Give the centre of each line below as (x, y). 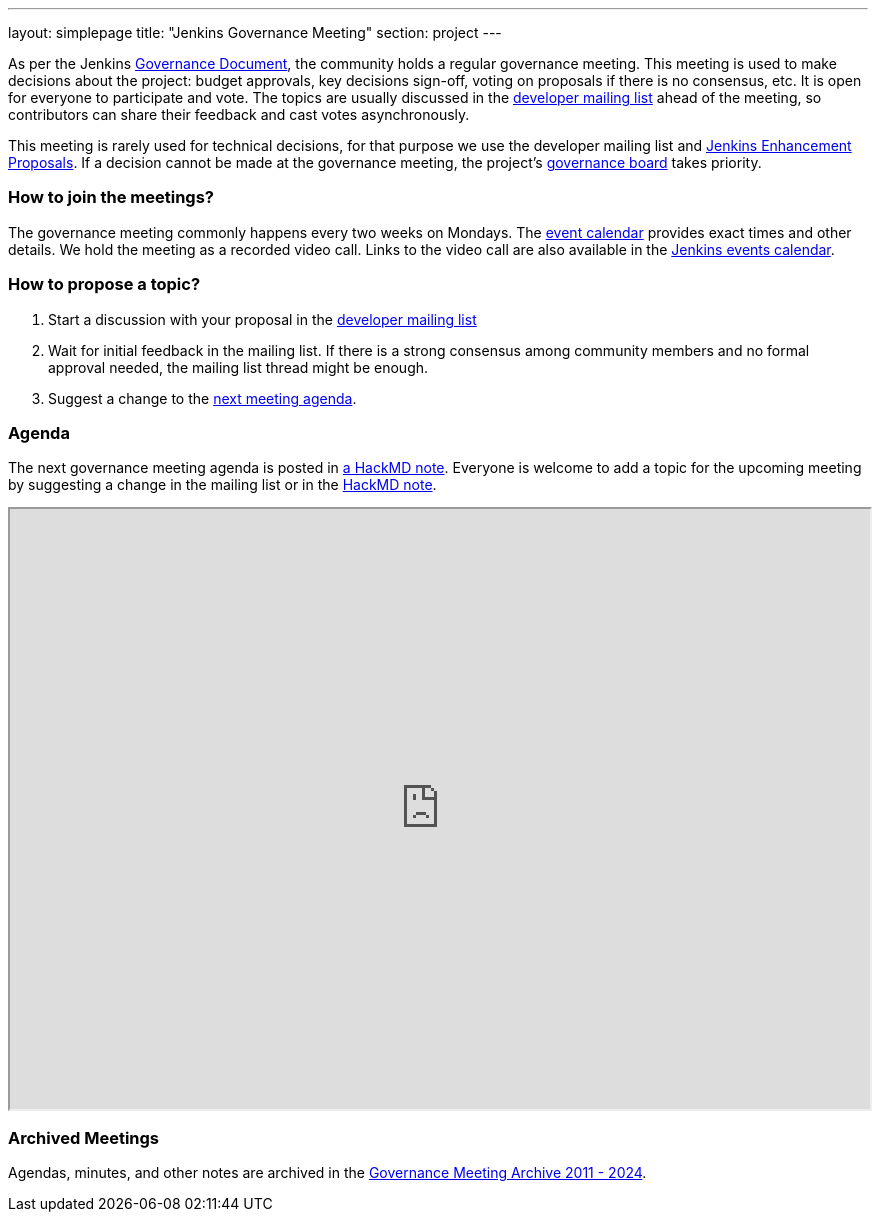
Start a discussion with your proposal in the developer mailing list (262, 319)
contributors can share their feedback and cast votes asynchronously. (239, 114)
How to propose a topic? (104, 284)
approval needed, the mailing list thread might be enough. (238, 367)
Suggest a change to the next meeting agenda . (202, 398)
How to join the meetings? (111, 197)
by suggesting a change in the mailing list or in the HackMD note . (222, 485)
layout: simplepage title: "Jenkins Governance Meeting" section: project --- (255, 32)
